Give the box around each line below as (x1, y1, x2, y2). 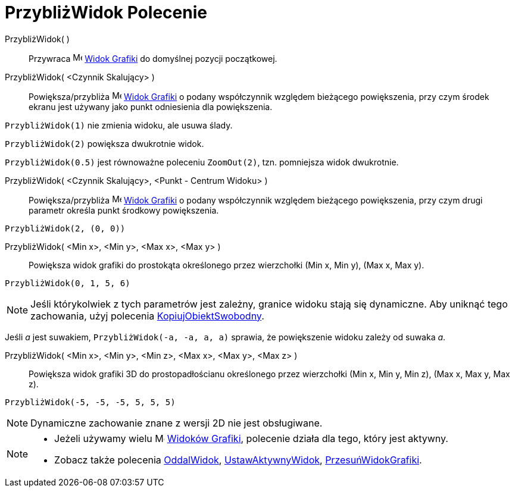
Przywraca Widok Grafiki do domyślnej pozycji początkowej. (29, 53, 277, 64)
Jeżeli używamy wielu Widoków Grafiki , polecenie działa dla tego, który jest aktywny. (54, 432, 448, 444)
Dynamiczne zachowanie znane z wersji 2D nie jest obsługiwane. (30, 416, 323, 429)
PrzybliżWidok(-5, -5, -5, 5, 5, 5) (5, 397, 176, 407)
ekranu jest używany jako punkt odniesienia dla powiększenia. (29, 101, 273, 112)
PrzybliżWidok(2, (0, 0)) (5, 223, 126, 233)
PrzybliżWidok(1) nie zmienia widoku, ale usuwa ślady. (5, 120, 233, 130)
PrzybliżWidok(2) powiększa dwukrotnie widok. (5, 138, 204, 149)
